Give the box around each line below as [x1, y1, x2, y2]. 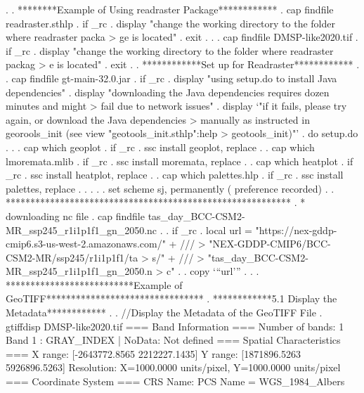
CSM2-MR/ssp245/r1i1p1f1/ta [6, 250, 138, 264]
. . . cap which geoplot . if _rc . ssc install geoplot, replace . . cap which [6, 139, 315, 154]
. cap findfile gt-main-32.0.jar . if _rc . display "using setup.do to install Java [6, 70, 337, 85]
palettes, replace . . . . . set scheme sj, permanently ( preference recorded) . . [6, 181, 334, 195]
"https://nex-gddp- [255, 222, 337, 237]
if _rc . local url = [171, 222, 252, 237]
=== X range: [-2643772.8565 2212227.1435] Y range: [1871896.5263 [6, 346, 301, 361]
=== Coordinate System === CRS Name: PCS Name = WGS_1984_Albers [6, 374, 345, 389]
